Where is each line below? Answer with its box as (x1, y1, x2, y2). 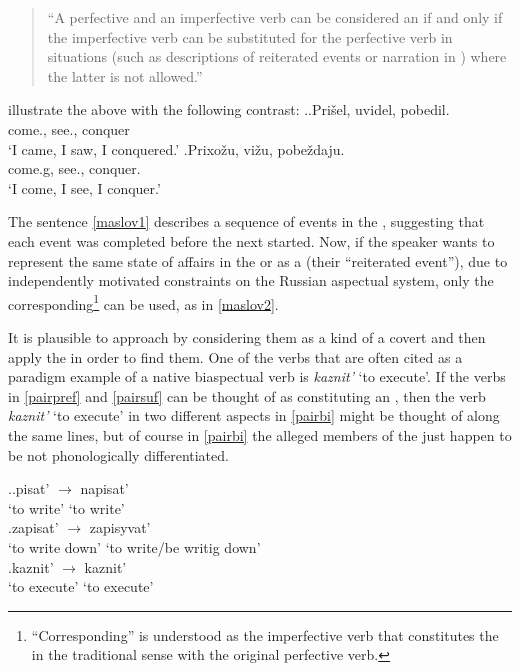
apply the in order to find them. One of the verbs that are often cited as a (8, 346, 463, 367)
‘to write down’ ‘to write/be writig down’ (8, 536, 261, 557)
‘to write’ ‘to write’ (8, 497, 125, 518)
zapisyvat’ (89, 517, 151, 538)
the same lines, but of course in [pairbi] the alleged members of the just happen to (8, 424, 512, 445)
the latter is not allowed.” (47, 65, 203, 86)
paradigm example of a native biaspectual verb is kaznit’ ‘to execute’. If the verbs (8, 366, 506, 387)
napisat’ (80, 478, 129, 499)
